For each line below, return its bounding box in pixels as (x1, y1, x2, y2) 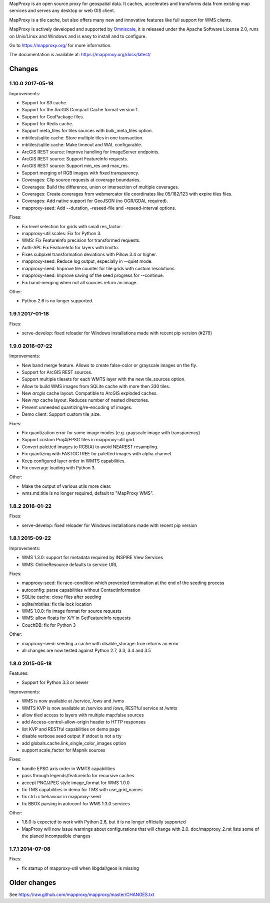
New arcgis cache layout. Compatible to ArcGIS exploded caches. (21, 390, 158, 396)
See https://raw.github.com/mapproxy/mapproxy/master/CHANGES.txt (9, 891, 154, 897)
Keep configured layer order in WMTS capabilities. (21, 458, 126, 464)
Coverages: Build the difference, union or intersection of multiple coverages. (21, 184, 179, 190)
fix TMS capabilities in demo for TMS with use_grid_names (21, 786, 143, 792)
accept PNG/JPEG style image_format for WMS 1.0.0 (21, 780, 130, 786)
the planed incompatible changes (21, 833, 91, 839)
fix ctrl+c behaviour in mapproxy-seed (21, 794, 101, 800)
